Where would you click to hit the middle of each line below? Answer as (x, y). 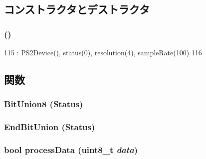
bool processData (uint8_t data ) (71, 149)
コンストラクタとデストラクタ (77, 9)
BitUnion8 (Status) (44, 104)
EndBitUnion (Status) (50, 127)
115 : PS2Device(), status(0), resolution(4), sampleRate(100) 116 (103, 52)
